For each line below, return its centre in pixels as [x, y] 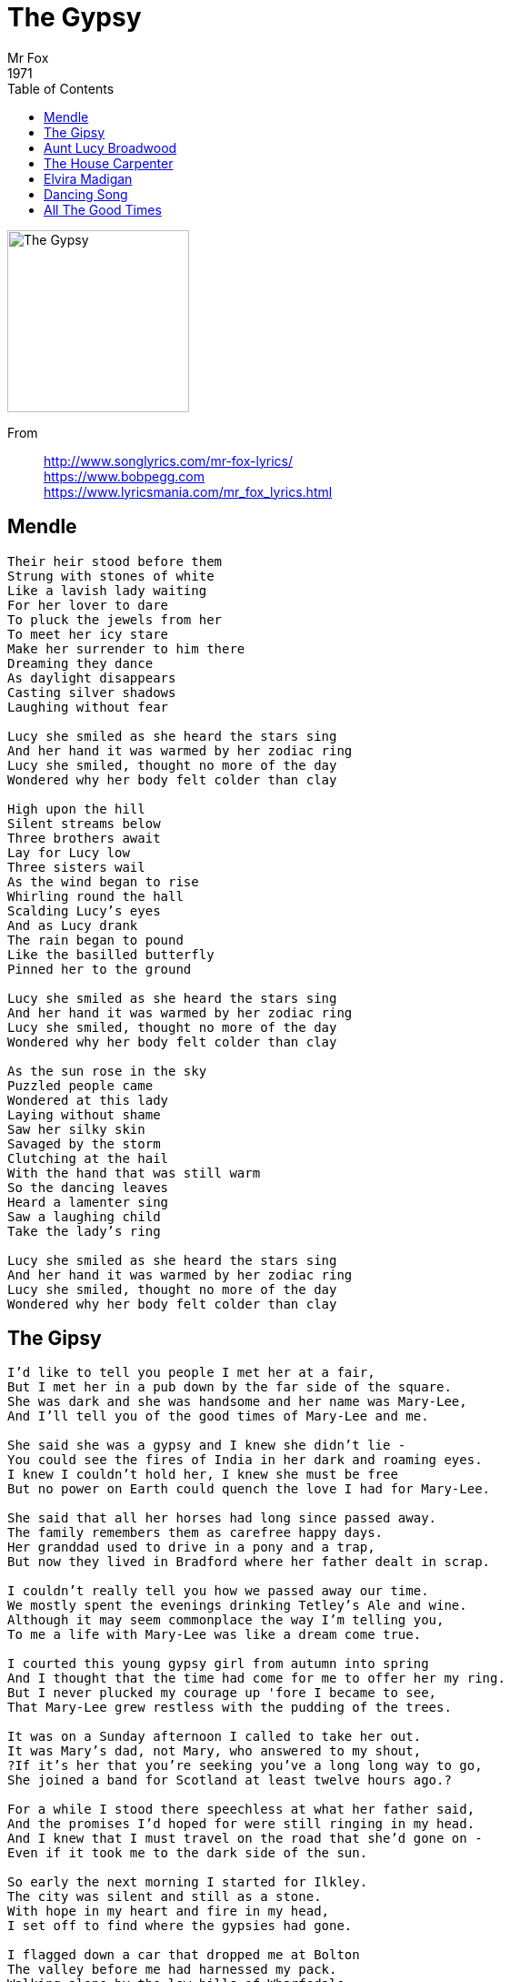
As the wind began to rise [103, 881]
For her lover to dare [88, 605]
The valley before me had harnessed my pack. [172, 1970]
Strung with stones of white [111, 576]
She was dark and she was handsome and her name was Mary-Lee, [237, 1402]
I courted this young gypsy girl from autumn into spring [218, 1664]
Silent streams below [84, 823]
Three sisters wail [76, 867]
